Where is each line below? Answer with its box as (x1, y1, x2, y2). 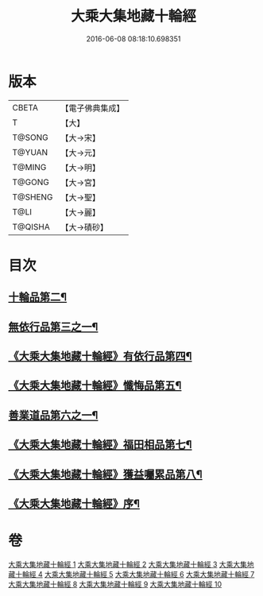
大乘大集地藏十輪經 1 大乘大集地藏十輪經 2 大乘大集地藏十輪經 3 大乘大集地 (8, 559, 254, 569)
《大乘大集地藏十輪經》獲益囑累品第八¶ (8, 467, 203, 481)
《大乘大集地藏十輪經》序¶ (8, 497, 141, 510)
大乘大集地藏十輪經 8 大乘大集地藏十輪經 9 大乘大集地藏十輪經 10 (8, 579, 222, 589)
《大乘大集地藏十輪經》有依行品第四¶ (8, 350, 192, 363)
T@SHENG (12, 192, 53, 203)
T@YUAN (12, 146, 48, 157)
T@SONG (12, 132, 49, 143)
